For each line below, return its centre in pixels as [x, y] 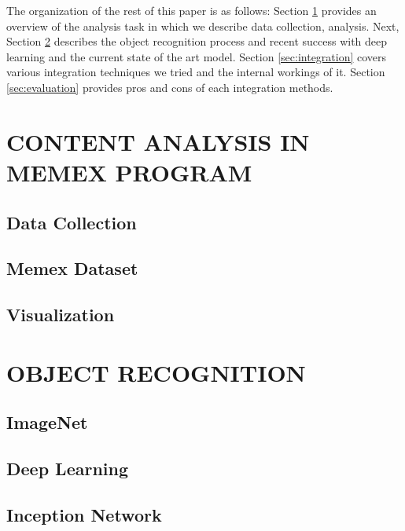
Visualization [61, 315]
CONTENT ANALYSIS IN [158, 141]
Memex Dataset [72, 268]
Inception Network [84, 514]
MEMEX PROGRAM [129, 172]
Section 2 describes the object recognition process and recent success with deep [197, 41]
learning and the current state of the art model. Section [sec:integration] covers [197, 56]
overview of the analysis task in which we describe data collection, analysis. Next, [203, 26]
